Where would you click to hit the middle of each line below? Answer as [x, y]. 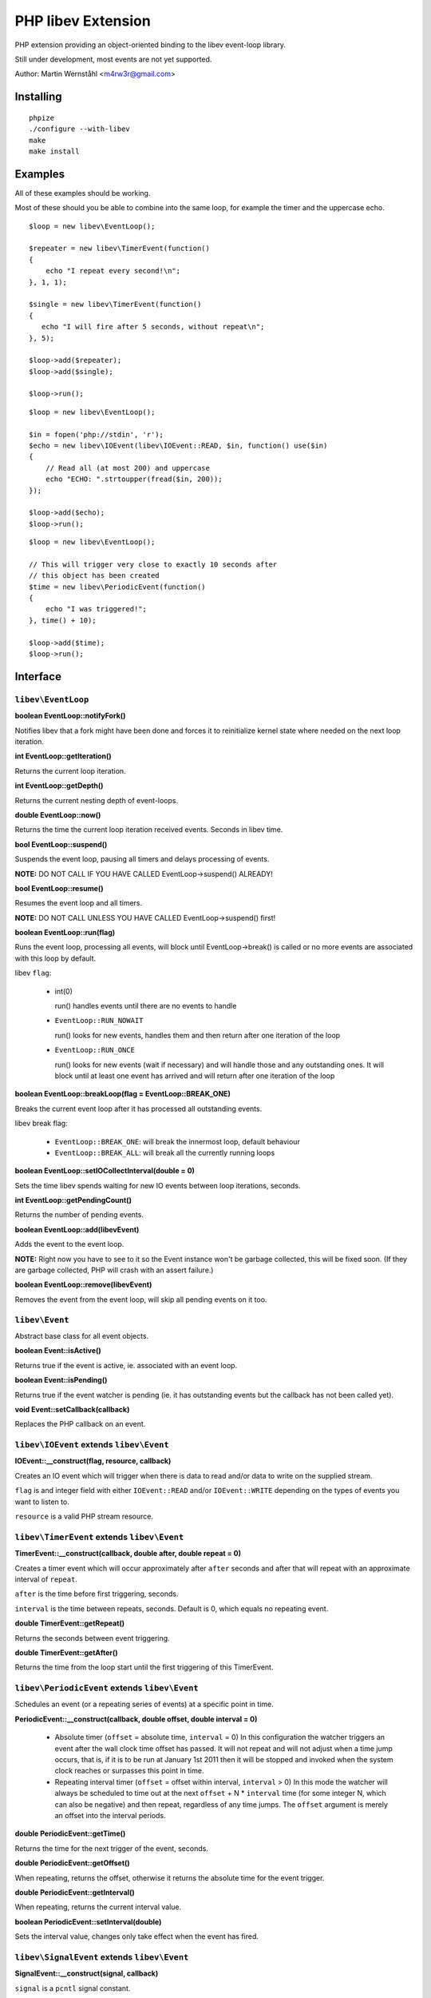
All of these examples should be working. [83, 193]
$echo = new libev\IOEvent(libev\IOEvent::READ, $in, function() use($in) [178, 446]
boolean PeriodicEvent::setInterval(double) [88, 1921]
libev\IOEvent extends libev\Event [92, 1445]
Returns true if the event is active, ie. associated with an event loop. [126, 1365]
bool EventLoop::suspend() [61, 844]
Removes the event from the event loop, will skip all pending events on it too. [141, 1299]
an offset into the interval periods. [111, 1815]
